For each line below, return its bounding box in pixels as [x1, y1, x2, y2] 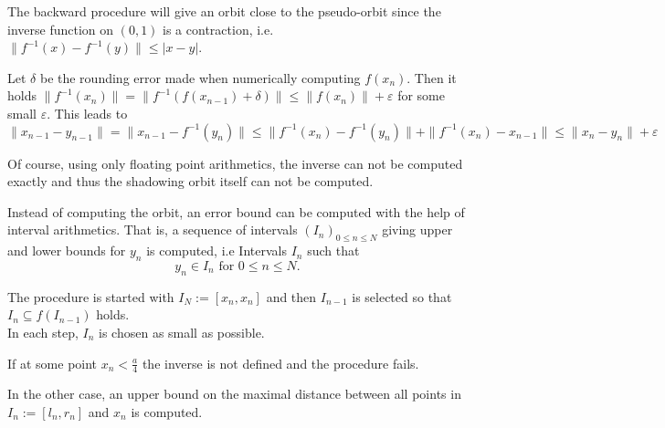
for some [397, 86, 445, 105]
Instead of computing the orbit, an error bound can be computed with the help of [7, 202, 465, 221]
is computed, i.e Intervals [146, 241, 287, 260]
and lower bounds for [7, 241, 126, 260]
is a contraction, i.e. [163, 19, 274, 38]
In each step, [7, 322, 79, 341]
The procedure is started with [7, 287, 174, 306]
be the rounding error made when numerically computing [39, 68, 361, 87]
